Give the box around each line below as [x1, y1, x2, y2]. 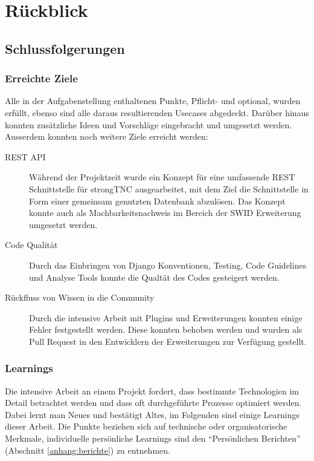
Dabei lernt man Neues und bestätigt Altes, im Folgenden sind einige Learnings [5, 408, 300, 420]
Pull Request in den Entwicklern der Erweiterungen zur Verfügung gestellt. [29, 335, 307, 347]
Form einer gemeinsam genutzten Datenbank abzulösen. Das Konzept [29, 194, 286, 207]
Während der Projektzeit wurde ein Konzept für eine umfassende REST [29, 171, 295, 183]
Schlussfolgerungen [5, 39, 125, 57]
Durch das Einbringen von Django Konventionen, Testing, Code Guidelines [29, 258, 307, 271]
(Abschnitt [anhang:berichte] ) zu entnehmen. [5, 443, 170, 456]
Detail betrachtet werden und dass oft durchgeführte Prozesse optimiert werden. [5, 396, 302, 409]
